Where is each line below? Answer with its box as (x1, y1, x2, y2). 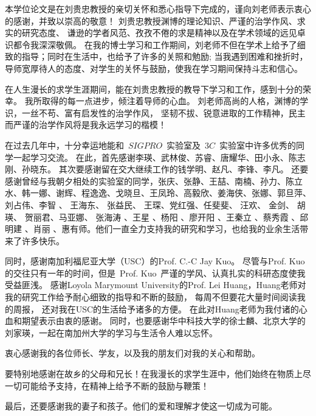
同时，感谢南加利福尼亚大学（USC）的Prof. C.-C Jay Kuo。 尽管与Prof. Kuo (5, 255, 305, 267)
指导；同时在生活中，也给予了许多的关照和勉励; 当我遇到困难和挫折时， (21, 50, 308, 63)
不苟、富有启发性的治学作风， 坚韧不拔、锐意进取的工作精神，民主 (38, 106, 306, 119)
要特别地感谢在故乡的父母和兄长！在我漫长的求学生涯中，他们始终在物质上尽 (5, 367, 311, 380)
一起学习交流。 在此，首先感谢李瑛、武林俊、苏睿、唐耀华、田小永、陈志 (13, 150, 306, 163)
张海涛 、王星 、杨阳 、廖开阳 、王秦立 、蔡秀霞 (95, 210, 289, 223)
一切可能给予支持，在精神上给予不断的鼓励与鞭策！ (5, 379, 209, 392)
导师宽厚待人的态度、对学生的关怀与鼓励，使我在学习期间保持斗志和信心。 (5, 62, 303, 74)
